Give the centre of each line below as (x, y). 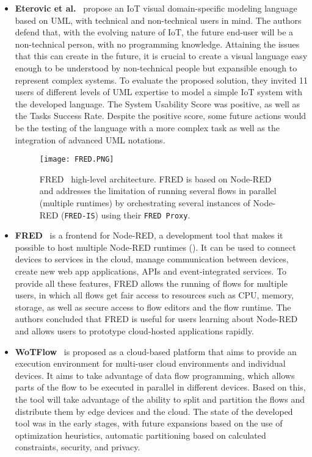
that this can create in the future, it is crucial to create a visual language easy (161, 56)
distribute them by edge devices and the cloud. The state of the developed (154, 411)
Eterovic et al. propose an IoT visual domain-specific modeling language (156, 8)
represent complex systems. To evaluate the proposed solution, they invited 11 (161, 80)
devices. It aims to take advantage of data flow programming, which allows (155, 375)
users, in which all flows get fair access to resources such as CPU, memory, (154, 295)
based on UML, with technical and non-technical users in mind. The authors (158, 20)
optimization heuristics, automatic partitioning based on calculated (140, 435)
